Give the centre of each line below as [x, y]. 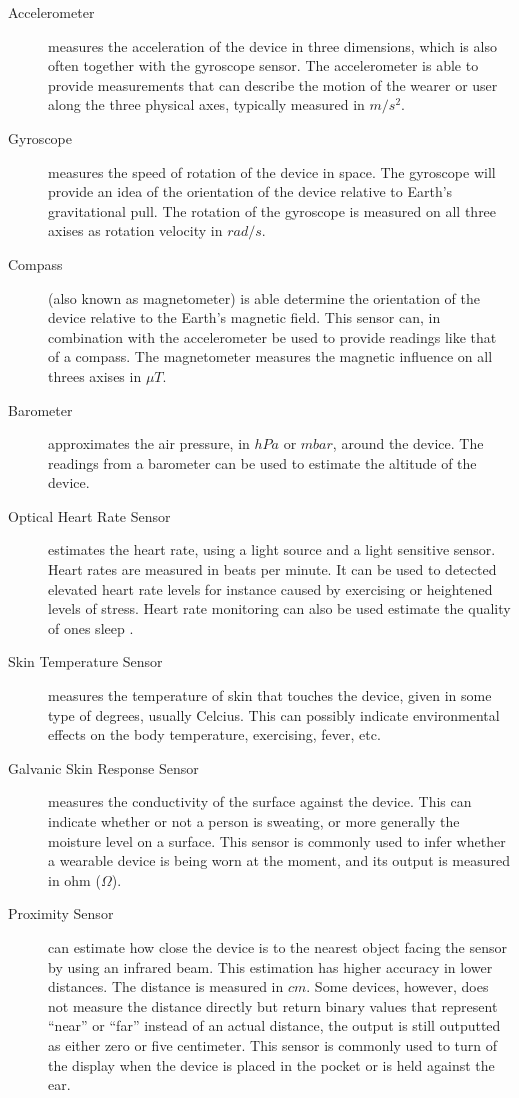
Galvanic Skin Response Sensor [103, 767]
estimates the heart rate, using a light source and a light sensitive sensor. [272, 549]
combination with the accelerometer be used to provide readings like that [272, 336]
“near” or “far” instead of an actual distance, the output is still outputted [274, 1025]
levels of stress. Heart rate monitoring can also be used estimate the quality [279, 608]
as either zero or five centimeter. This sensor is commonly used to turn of [273, 1044]
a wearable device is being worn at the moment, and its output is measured [279, 860]
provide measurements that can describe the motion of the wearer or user [273, 84]
